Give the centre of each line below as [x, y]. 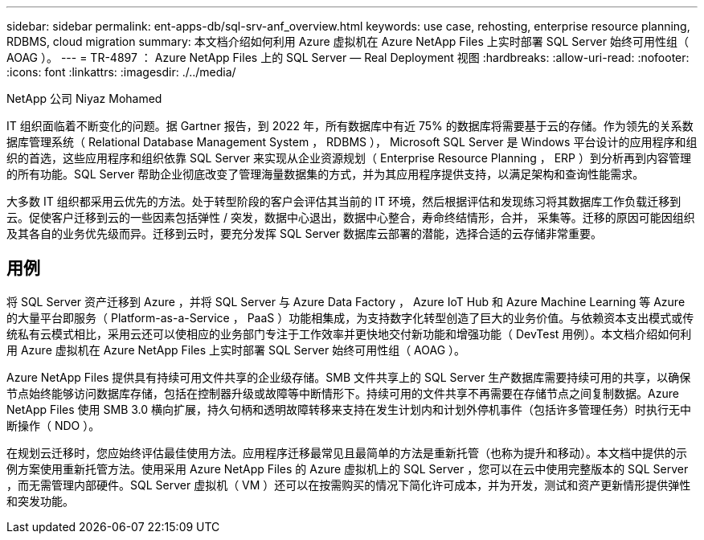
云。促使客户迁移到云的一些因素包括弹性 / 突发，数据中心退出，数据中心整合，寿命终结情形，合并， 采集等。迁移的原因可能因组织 [351, 217]
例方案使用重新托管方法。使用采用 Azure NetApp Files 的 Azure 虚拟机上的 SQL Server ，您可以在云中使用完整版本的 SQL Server [348, 468]
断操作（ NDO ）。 [53, 425]
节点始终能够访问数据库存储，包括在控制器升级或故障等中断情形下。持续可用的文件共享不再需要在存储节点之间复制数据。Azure [343, 393]
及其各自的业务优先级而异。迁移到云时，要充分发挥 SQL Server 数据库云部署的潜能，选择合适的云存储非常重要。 [305, 233]
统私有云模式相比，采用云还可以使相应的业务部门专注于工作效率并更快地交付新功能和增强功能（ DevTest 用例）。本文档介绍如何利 [349, 333]
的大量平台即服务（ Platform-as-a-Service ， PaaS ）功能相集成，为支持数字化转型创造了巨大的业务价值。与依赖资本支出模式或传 [350, 317]
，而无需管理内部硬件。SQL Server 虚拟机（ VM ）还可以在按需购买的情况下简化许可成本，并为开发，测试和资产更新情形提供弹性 [349, 485]
